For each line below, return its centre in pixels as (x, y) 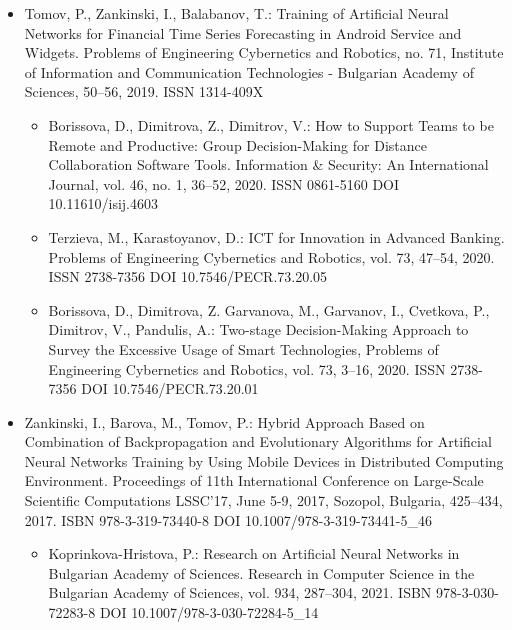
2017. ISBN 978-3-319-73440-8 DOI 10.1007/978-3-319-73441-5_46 (228, 519)
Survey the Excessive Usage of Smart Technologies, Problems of (243, 348)
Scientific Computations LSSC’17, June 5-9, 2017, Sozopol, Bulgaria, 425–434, (263, 500)
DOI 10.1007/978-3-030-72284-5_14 (209, 612)
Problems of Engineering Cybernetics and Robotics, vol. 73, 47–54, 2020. (271, 256)
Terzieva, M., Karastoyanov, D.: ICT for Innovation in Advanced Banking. (276, 236)
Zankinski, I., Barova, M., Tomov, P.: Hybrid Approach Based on (224, 421)
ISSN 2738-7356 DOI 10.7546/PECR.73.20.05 (188, 276)
